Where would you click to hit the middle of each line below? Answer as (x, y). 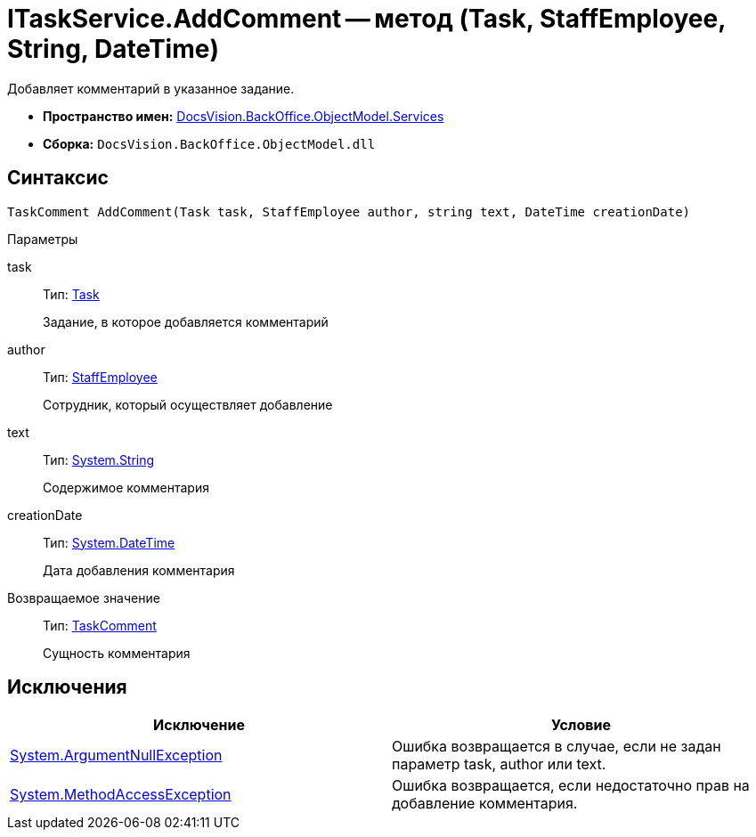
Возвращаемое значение (84, 597)
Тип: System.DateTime (109, 542)
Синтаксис (58, 178)
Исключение (199, 725)
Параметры (43, 239)
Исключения (67, 687)
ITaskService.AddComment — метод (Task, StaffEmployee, (366, 19)
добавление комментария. (485, 804)
